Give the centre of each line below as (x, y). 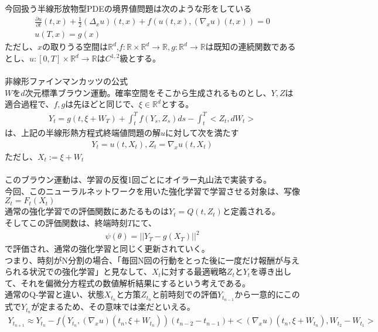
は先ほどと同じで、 (102, 104)
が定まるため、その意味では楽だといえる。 (113, 307)
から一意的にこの (267, 294)
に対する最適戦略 (194, 271)
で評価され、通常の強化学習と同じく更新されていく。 (107, 249)
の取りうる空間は (75, 47)
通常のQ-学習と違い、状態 (55, 294)
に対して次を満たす (202, 133)
